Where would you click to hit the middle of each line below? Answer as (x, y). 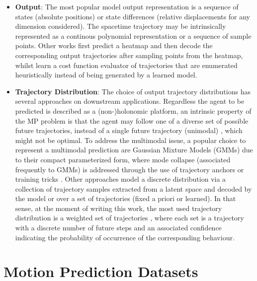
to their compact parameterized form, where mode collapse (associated (123, 159)
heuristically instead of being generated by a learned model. (106, 75)
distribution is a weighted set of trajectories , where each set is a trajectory (129, 218)
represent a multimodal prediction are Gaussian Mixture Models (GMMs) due (134, 150)
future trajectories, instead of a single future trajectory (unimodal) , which (129, 130)
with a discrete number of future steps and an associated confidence (118, 228)
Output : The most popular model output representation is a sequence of (127, 6)
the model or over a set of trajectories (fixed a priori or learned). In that (126, 198)
